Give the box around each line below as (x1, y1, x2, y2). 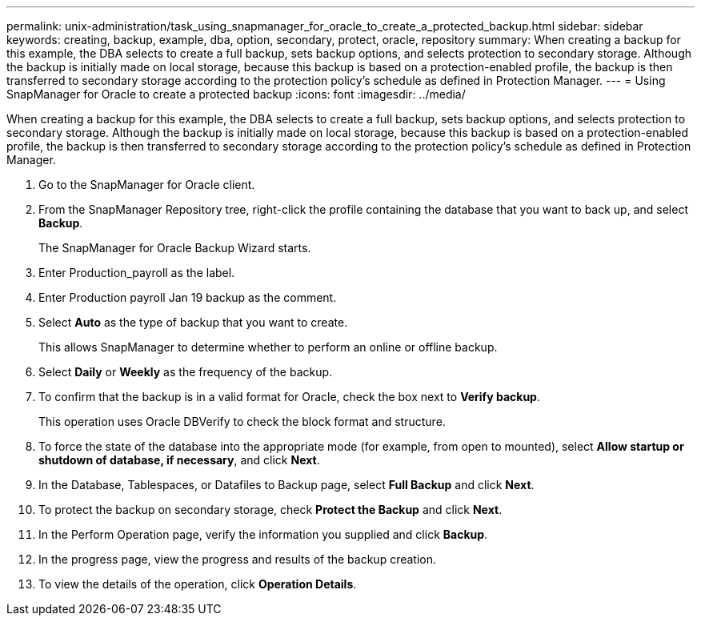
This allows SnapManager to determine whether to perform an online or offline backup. (38, 340, 498, 354)
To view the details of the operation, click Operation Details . (38, 577, 357, 591)
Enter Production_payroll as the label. (38, 266, 235, 279)
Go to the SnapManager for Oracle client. (38, 178, 255, 191)
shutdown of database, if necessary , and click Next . (38, 453, 320, 467)
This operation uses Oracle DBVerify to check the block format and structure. (38, 415, 446, 428)
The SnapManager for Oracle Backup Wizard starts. (38, 241, 311, 255)
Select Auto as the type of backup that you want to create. (38, 315, 348, 329)
